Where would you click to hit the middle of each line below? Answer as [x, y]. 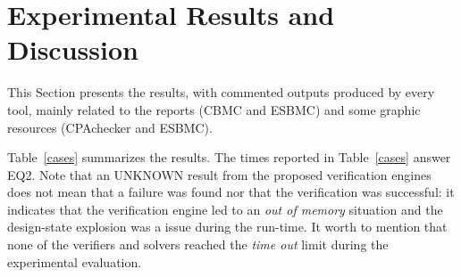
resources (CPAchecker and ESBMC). [110, 127]
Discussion [73, 49]
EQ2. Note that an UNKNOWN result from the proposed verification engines [219, 174]
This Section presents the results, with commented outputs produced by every [221, 92]
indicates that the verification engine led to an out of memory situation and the [225, 209]
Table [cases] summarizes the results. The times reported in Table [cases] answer [229, 157]
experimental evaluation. [75, 261]
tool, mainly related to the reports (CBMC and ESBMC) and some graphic [214, 109]
